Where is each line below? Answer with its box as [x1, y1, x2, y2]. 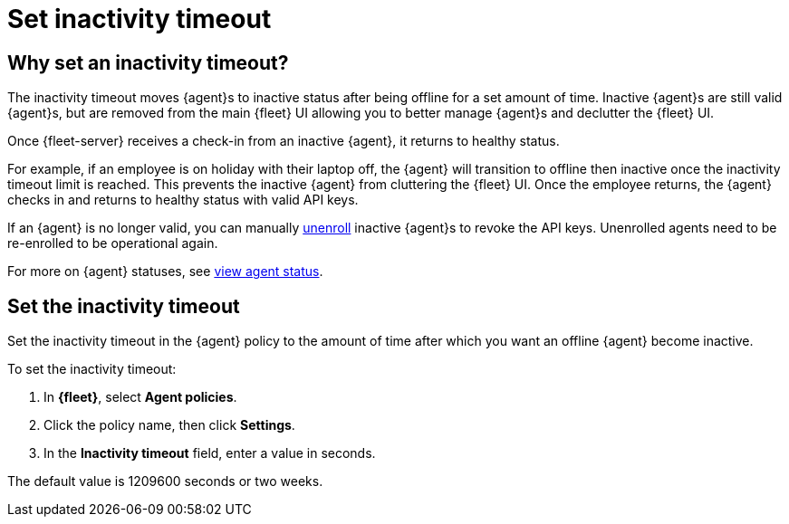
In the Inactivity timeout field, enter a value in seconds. [43, 445, 376, 462]
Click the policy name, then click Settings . [43, 417, 295, 433]
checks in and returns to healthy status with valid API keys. [7, 192, 359, 208]
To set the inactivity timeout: [7, 361, 177, 377]
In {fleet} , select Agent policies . [43, 389, 237, 405]
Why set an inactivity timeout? [7, 51, 289, 74]
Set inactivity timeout [7, 4, 272, 34]
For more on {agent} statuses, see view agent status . [7, 263, 323, 280]
